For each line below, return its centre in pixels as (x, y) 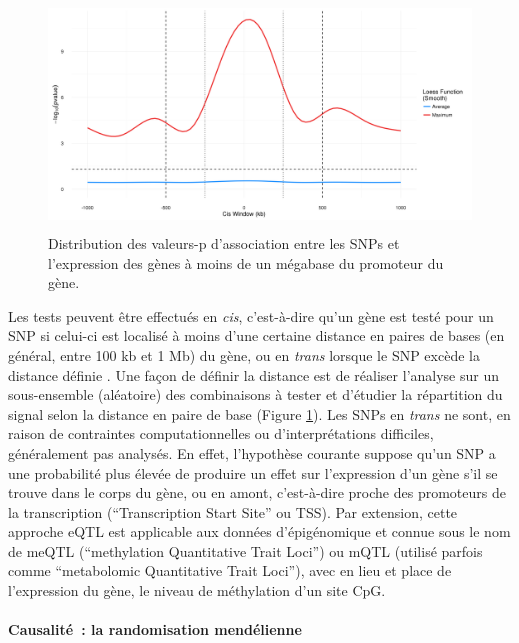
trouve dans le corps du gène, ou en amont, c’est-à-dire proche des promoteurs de (257, 492)
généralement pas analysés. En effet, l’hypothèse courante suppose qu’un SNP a (252, 452)
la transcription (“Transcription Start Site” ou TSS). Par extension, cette (233, 511)
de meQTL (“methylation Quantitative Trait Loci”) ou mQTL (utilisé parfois (245, 550)
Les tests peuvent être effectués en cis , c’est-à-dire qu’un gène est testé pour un (251, 315)
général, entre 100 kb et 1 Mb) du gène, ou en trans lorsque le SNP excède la (244, 354)
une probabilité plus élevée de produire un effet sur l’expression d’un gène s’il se (253, 472)
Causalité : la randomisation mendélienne (155, 629)
